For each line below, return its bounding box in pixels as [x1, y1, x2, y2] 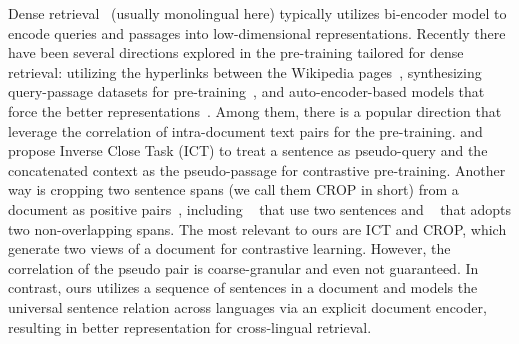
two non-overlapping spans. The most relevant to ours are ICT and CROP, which [8, 218, 507, 239]
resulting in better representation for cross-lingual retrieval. [8, 316, 372, 337]
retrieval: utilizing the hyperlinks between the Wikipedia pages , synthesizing [8, 61, 482, 82]
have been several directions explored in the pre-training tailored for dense [8, 42, 464, 63]
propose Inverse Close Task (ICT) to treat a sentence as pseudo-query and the [8, 140, 488, 161]
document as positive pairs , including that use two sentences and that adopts [8, 198, 512, 219]
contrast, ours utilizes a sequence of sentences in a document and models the [8, 277, 478, 298]
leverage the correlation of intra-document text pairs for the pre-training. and [8, 120, 483, 141]
